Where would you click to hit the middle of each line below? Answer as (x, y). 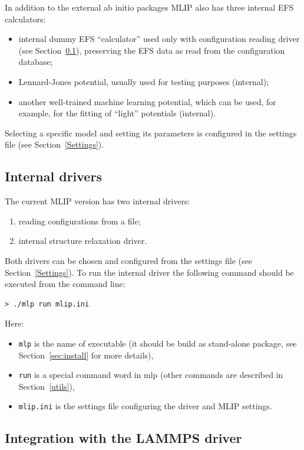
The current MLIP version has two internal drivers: (98, 201)
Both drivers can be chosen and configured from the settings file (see (128, 260)
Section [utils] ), (47, 386)
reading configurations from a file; (80, 221)
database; (36, 62)
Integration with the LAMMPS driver (123, 438)
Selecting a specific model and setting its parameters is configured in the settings (151, 133)
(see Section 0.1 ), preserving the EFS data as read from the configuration (152, 50)
